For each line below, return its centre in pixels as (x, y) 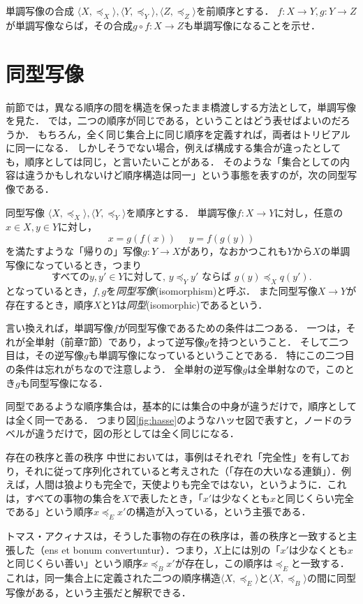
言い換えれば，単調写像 (59, 328)
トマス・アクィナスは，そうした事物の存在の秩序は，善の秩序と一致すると (177, 536)
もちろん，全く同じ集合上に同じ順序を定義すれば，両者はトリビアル (194, 134)
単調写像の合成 (40, 10)
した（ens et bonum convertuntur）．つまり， (114, 549)
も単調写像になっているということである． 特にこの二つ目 (221, 355)
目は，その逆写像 (45, 355)
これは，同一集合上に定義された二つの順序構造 (113, 578)
